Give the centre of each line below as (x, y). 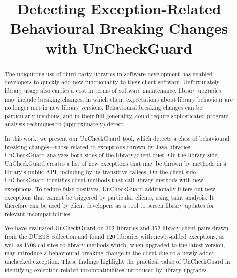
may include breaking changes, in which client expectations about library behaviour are (118, 99)
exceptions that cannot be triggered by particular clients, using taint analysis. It (109, 197)
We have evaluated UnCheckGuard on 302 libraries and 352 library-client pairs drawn (116, 228)
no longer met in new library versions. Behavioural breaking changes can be (103, 107)
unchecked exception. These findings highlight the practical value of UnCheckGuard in (117, 262)
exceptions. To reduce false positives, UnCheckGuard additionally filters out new (110, 188)
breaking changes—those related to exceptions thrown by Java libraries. (98, 147)
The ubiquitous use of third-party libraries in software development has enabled (108, 74)
